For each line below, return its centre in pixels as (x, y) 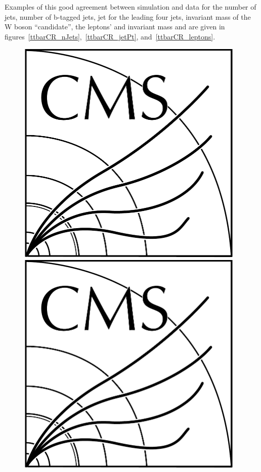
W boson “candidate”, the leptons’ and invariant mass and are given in (115, 27)
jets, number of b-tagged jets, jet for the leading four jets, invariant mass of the (128, 16)
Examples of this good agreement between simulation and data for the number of (130, 7)
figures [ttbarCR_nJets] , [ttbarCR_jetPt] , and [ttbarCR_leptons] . (110, 36)
